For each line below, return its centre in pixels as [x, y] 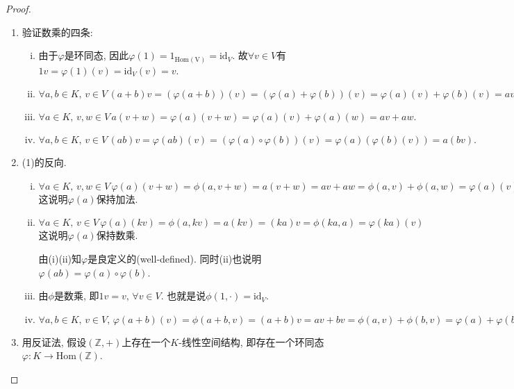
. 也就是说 [183, 296]
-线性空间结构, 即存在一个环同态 [251, 341]
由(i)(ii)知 [60, 259]
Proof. [18, 8]
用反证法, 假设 [54, 341]
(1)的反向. [44, 162]
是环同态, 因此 [97, 55]
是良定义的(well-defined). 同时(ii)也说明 [175, 259]
